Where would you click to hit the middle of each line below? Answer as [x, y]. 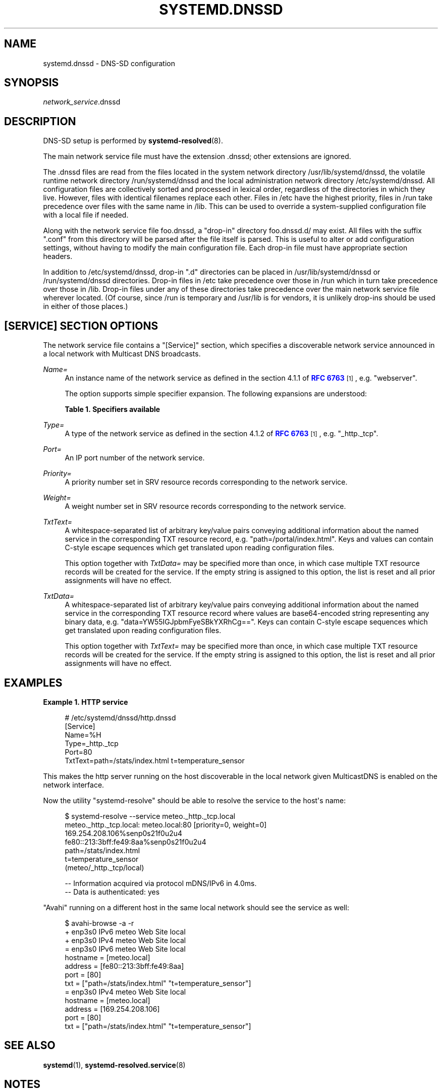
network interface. [74, 785]
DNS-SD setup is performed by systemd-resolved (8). [133, 141]
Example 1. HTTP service [86, 702]
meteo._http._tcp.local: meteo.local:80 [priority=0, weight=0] [166, 824]
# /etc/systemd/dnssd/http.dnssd [120, 717]
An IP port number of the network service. [135, 458]
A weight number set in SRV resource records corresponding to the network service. [205, 506]
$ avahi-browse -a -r [99, 923]
